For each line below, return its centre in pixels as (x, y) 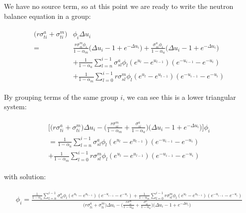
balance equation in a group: (47, 16)
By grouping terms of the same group (61, 97)
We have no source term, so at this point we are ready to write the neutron (119, 6)
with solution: (25, 176)
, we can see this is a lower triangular (179, 97)
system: (15, 106)
